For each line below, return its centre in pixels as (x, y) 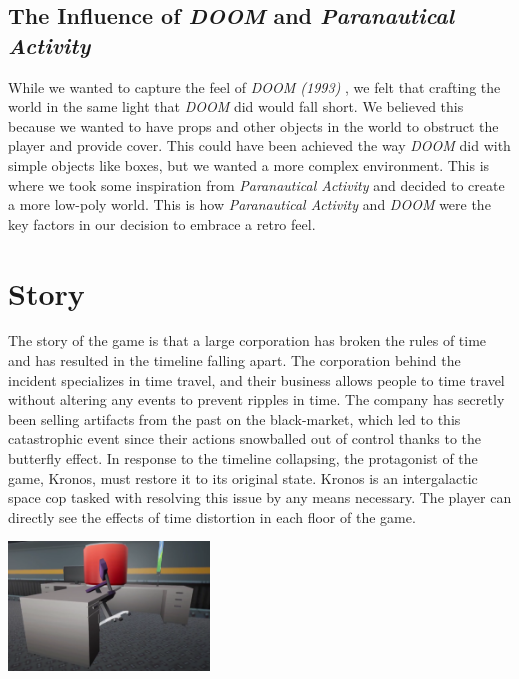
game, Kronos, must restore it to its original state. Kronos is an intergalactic (243, 477)
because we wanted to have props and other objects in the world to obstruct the (253, 125)
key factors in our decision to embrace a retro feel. (162, 223)
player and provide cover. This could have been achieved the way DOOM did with (259, 145)
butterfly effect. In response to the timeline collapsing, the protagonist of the (243, 458)
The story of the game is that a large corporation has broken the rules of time (247, 340)
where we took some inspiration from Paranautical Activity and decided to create (256, 184)
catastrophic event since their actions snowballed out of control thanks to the (244, 438)
